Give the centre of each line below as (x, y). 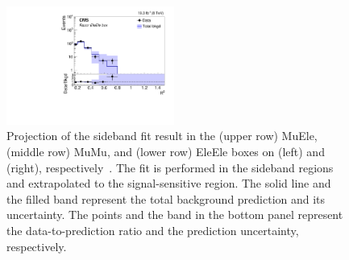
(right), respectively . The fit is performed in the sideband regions (170, 167)
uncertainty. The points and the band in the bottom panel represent (175, 215)
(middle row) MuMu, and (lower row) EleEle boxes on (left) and (166, 151)
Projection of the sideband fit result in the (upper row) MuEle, (162, 136)
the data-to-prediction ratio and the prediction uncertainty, (153, 230)
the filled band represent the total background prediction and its (166, 198)
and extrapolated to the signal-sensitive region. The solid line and (169, 183)
